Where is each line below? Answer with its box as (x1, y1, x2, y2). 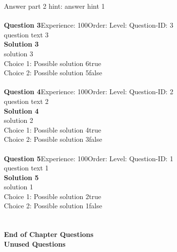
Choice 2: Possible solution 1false (4, 201, 102, 211)
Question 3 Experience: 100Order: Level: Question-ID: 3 (4, 20, 174, 30)
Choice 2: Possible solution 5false (4, 67, 102, 78)
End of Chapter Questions (4, 229, 94, 239)
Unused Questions (4, 238, 66, 249)
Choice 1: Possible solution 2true (4, 191, 101, 201)
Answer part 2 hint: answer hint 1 (4, 1, 105, 11)
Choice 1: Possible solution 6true (4, 58, 101, 68)
